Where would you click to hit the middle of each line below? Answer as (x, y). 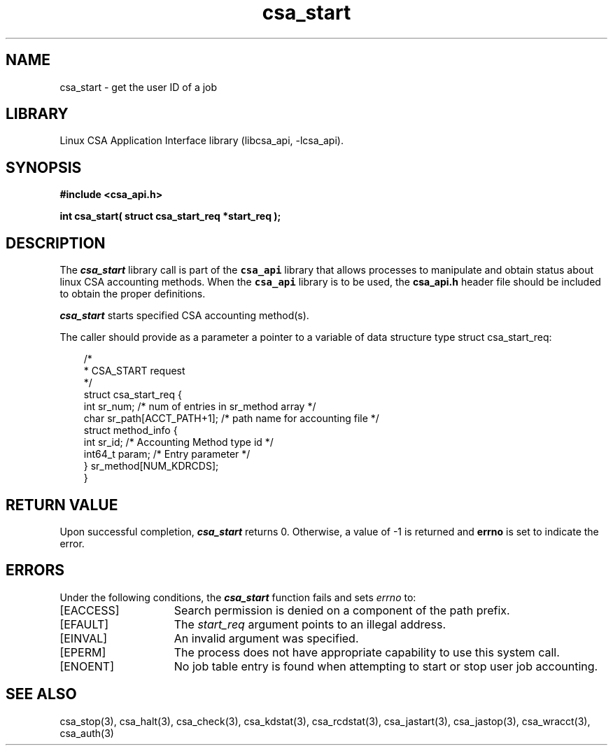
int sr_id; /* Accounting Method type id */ (178, 442)
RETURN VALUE (62, 505)
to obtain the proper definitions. (133, 294)
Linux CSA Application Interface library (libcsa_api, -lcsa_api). (202, 141)
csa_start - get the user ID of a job (139, 87)
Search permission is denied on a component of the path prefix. (342, 610)
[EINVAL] (84, 638)
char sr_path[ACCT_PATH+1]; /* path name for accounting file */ (231, 419)
